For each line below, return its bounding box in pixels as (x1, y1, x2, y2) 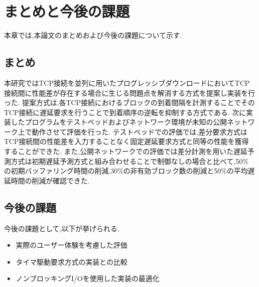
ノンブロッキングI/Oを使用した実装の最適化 (15, 273, 159, 284)
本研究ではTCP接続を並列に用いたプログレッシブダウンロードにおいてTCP (4, 77, 250, 88)
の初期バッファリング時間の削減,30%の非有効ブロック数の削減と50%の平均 (4, 165, 248, 176)
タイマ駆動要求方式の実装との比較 (15, 256, 128, 267)
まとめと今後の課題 (4, 1, 130, 21)
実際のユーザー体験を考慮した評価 (15, 240, 128, 250)
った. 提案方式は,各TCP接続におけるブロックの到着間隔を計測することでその (4, 97, 255, 108)
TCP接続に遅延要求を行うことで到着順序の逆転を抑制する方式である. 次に (4, 107, 246, 117)
